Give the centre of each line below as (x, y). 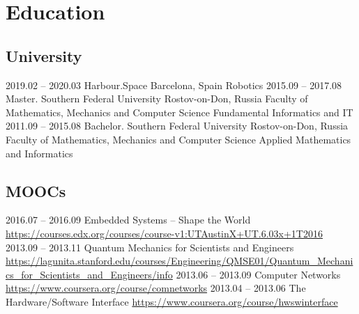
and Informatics (39, 153)
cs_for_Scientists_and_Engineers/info (89, 274)
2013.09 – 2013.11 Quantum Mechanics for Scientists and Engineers (150, 247)
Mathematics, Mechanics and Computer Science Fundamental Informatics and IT (179, 112)
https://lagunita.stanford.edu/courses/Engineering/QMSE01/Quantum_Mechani (179, 261)
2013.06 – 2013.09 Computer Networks (258, 274)
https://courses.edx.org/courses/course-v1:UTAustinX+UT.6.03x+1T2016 (164, 233)
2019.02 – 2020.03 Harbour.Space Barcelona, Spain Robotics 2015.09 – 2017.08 (174, 85)
